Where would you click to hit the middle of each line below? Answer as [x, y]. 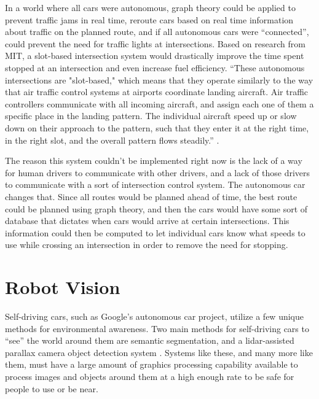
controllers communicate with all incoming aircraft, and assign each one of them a [159, 103]
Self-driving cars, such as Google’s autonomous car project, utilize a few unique [154, 316]
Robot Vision [63, 287]
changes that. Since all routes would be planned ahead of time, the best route [151, 196]
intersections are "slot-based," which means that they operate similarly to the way [159, 79]
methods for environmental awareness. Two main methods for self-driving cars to [157, 328]
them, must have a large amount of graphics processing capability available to [152, 364]
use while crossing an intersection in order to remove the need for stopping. [147, 245]
